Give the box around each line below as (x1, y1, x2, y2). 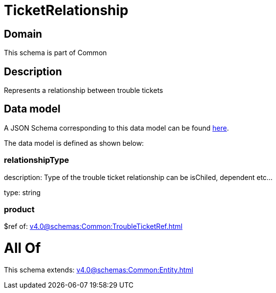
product (4, 204, 35, 214)
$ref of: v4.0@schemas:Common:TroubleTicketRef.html (4, 222, 183, 231)
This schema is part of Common (4, 48, 107, 57)
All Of (4, 240, 41, 257)
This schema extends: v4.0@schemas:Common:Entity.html (4, 265, 193, 274)
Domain (4, 27, 42, 40)
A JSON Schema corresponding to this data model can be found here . (4, 123, 229, 132)
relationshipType (4, 155, 69, 165)
